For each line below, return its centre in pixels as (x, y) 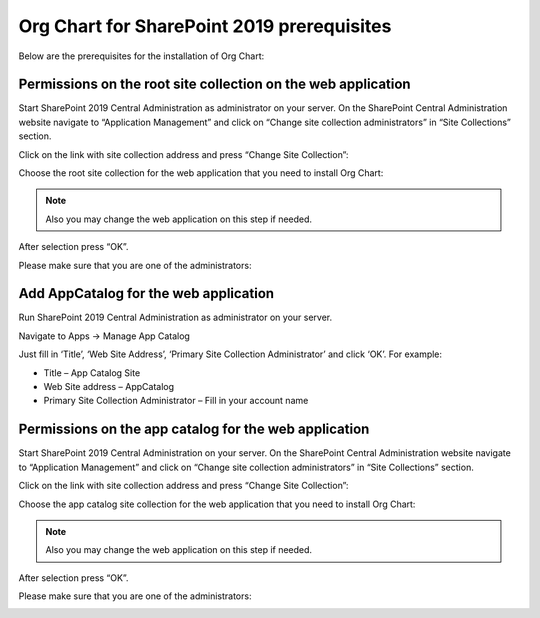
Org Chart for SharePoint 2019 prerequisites (205, 26)
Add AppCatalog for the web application (146, 293)
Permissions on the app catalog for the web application (194, 429)
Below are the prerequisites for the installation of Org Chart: (141, 56)
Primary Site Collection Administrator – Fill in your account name (176, 401)
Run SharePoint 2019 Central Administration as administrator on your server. (175, 317)
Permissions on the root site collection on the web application (214, 84)
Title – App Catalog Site (92, 372)
